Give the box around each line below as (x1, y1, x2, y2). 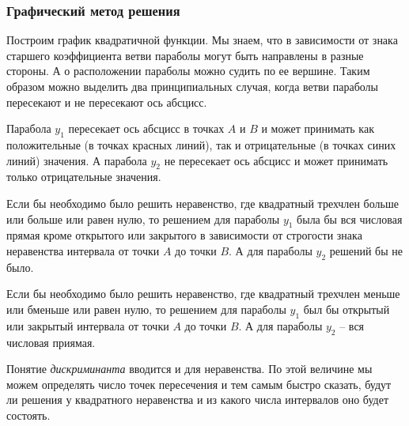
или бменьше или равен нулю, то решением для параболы (6, 300, 286, 317)
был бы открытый (303, 300, 390, 317)
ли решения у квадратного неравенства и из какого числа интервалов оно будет (6, 391, 389, 408)
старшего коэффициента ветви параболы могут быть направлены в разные (6, 47, 364, 63)
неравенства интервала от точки (6, 242, 160, 258)
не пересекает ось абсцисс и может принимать (164, 152, 388, 168)
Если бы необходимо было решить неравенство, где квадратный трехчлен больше (6, 194, 399, 211)
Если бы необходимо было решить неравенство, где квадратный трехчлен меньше (6, 285, 400, 302)
